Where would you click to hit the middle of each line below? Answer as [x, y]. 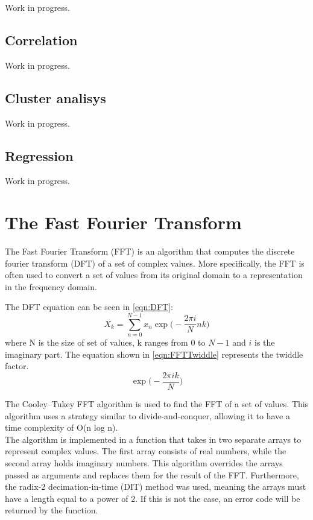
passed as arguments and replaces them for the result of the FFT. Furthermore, [152, 474]
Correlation [41, 40]
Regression [39, 155]
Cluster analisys [55, 97]
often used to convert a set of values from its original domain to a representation [154, 275]
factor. [17, 366]
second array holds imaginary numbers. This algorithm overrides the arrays [144, 463]
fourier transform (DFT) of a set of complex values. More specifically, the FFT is [155, 263]
